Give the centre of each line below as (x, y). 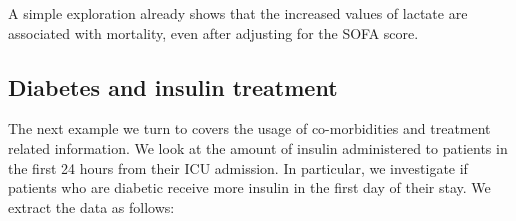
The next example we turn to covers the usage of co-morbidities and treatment (249, 128)
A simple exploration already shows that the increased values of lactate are (238, 13)
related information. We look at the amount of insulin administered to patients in (258, 147)
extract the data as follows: (91, 206)
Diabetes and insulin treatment (173, 86)
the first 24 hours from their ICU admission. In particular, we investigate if (238, 167)
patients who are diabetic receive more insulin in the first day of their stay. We (249, 187)
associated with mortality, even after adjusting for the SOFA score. (213, 32)
